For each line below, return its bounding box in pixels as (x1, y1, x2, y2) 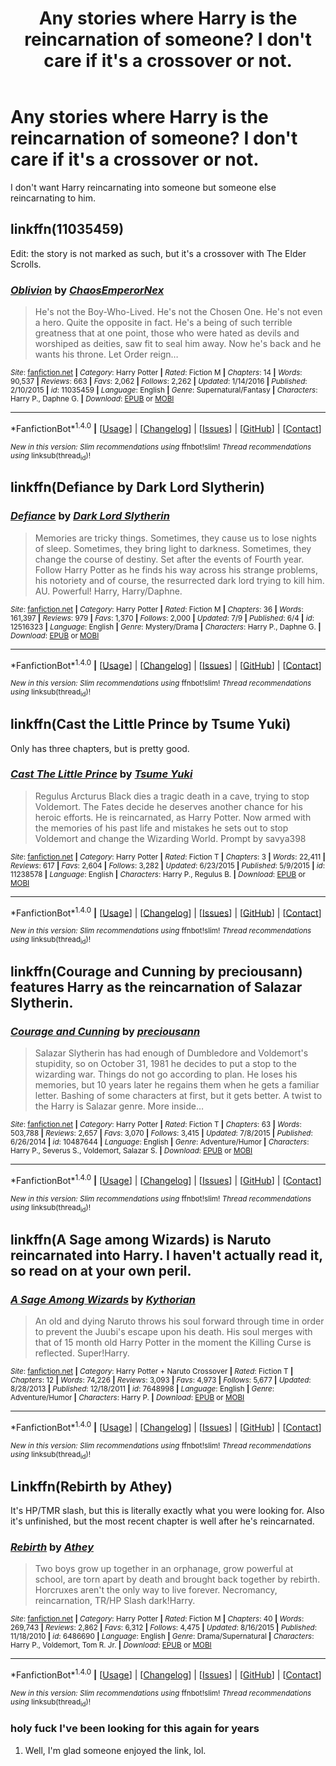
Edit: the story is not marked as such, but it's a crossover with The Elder (10, 247, 307, 259)
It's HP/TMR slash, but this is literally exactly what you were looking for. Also (10, 1504, 325, 1516)
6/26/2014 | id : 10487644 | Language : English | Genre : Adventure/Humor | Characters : (10, 1137, 310, 1147)
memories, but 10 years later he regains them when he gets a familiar (34, 1079, 320, 1091)
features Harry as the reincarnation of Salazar (10, 979, 303, 996)
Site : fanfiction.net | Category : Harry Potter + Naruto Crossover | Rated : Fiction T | (10, 1367, 294, 1377)
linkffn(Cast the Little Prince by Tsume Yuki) (10, 716, 292, 733)
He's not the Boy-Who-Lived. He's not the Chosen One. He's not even (34, 306, 323, 318)
